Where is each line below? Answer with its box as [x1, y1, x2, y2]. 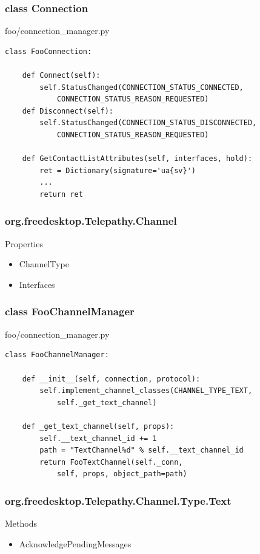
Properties [5, 237, 43, 250]
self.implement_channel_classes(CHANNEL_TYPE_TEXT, [39, 386, 253, 395]
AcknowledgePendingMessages [19, 537, 132, 550]
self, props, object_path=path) [56, 470, 187, 479]
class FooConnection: [5, 47, 92, 56]
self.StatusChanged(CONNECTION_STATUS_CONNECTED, [39, 83, 244, 92]
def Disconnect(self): [22, 106, 113, 115]
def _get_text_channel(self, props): [22, 422, 175, 431]
